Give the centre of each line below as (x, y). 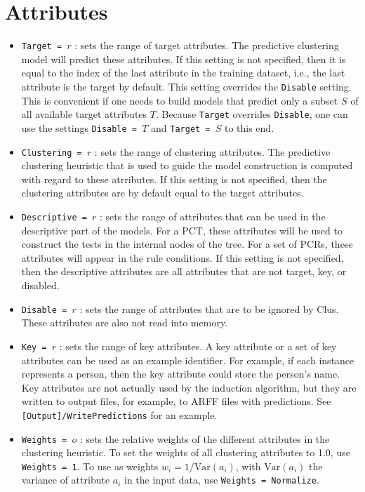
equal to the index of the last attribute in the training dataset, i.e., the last (183, 73)
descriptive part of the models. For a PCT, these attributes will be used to (182, 230)
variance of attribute (66, 480)
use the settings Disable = (79, 127)
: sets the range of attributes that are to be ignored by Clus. (209, 308)
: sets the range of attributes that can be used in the (213, 216)
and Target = (181, 127)
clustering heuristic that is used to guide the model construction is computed (187, 165)
